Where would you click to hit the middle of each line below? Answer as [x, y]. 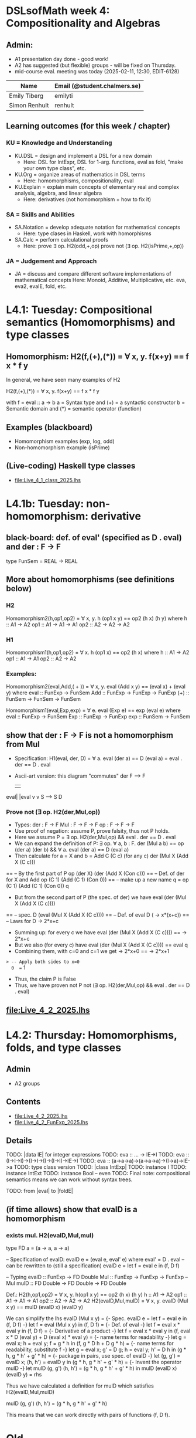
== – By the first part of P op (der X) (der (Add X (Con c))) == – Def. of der [95, 874]
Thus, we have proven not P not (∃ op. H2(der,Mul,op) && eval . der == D [102, 985]
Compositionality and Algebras [83, 23]
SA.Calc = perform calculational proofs [61, 239]
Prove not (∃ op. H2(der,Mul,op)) [53, 812]
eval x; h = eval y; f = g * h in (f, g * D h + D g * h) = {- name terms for [90, 1343]
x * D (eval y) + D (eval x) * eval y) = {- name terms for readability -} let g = [97, 1337]
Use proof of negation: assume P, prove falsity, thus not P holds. [92, 831]
